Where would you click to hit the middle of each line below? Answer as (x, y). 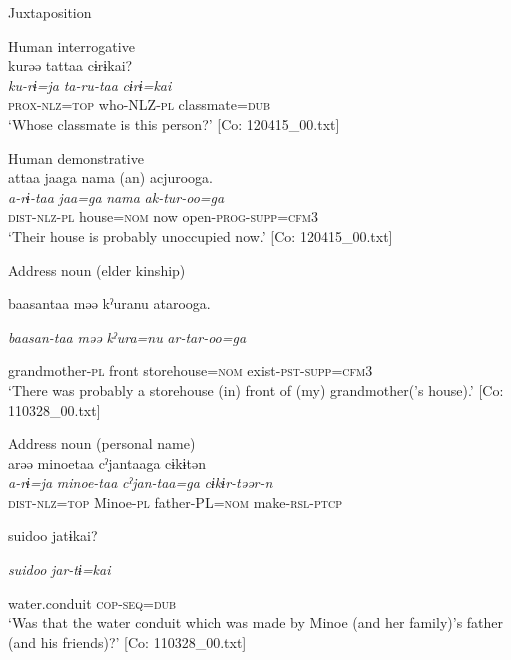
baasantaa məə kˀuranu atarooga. (109, 303)
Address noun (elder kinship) (97, 269)
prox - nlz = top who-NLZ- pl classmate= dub (139, 104)
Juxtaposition (50, 12)
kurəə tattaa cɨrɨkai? (70, 65)
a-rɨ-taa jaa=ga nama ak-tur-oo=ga (116, 196)
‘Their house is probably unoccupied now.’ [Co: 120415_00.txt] (200, 235)
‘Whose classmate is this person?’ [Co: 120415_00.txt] (174, 123)
